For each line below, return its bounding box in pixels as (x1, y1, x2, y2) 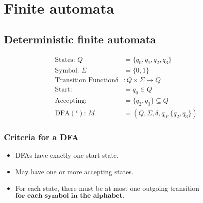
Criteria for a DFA (4, 131, 79, 143)
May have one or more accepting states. (15, 166, 134, 176)
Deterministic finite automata (4, 31, 156, 46)
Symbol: (55, 67, 79, 74)
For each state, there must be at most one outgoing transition (15, 183, 200, 193)
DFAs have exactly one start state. (15, 150, 118, 160)
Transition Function (55, 77, 115, 84)
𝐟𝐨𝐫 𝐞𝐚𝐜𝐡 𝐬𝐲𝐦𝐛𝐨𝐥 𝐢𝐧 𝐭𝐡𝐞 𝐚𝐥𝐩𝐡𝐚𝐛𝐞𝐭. (15, 192, 125, 200)
